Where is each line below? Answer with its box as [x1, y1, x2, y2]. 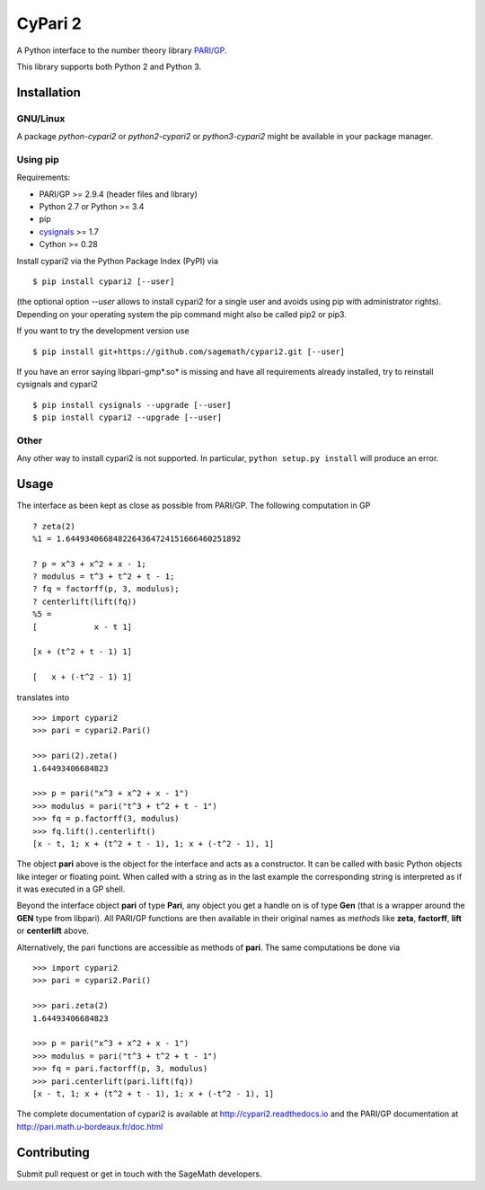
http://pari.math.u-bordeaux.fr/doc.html [16, 1121, 163, 1132]
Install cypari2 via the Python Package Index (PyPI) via [16, 255, 219, 266]
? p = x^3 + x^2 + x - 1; [32, 558, 147, 569]
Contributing [16, 1144, 90, 1159]
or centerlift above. [16, 926, 90, 937]
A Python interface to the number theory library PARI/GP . [16, 45, 228, 56]
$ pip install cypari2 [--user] [32, 276, 175, 287]
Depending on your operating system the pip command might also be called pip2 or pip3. [16, 308, 348, 319]
